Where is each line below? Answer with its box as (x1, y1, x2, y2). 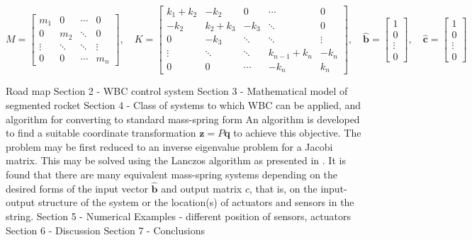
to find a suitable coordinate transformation (6, 125, 196, 140)
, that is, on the (249, 181, 318, 195)
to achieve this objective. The (233, 125, 361, 140)
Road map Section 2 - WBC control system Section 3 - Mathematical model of (6, 84, 348, 98)
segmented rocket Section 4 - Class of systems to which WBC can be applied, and (6, 98, 361, 113)
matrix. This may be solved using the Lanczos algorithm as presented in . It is (6, 153, 346, 168)
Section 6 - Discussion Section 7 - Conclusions (6, 222, 205, 237)
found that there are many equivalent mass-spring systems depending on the (6, 167, 338, 181)
